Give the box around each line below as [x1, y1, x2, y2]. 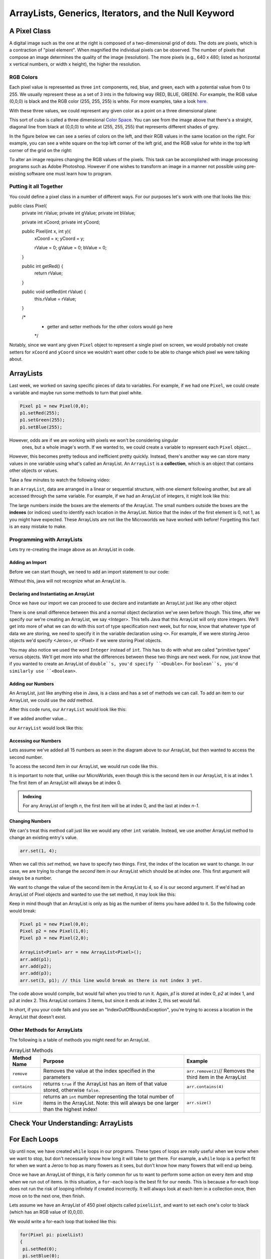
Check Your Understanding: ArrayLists [9, 1119, 133, 1128]
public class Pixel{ [9, 203, 47, 209]
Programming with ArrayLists [9, 536, 83, 543]
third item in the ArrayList [186, 1073, 246, 1080]
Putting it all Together [9, 183, 63, 190]
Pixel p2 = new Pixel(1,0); [20, 928, 89, 934]
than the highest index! [43, 1105, 97, 1112]
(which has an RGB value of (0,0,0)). [9, 1209, 84, 1215]
